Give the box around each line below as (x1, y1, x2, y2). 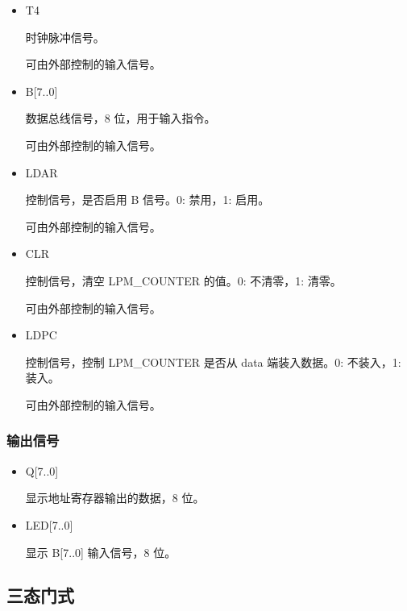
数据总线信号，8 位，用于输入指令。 (25, 110, 216, 127)
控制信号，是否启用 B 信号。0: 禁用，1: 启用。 (25, 191, 270, 208)
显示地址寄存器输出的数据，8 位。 (25, 489, 205, 506)
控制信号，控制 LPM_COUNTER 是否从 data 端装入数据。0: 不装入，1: (25, 353, 401, 370)
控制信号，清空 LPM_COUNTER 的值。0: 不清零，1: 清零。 (25, 272, 342, 289)
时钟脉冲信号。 (25, 28, 105, 45)
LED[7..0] (25, 516, 73, 533)
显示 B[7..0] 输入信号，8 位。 (25, 543, 177, 560)
